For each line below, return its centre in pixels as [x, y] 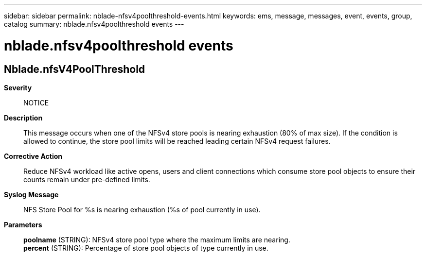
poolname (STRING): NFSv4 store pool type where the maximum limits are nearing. [157, 239]
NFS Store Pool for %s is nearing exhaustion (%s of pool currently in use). [142, 209]
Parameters [23, 224]
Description [23, 118]
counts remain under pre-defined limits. [87, 179]
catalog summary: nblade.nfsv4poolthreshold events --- [94, 24]
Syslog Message [31, 194]
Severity [18, 87]
